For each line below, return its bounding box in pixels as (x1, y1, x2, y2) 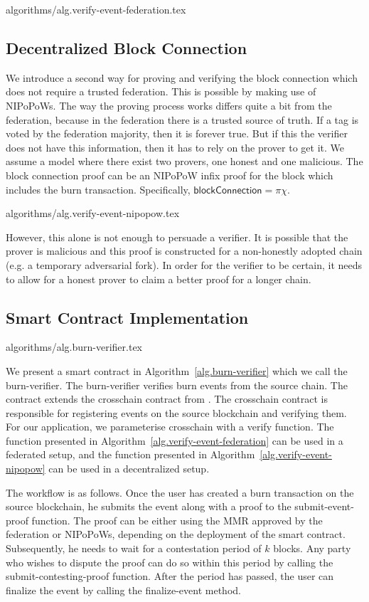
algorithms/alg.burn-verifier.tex (6, 339, 142, 354)
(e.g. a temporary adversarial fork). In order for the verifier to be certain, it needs (6, 257, 363, 272)
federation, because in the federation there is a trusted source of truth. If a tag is (6, 112, 359, 127)
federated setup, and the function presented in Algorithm (6, 447, 255, 462)
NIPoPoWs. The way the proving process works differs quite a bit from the (6, 97, 332, 112)
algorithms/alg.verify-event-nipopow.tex (6, 206, 180, 221)
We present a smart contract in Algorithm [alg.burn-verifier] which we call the (6, 363, 348, 378)
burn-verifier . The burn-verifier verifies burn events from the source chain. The (6, 377, 348, 392)
